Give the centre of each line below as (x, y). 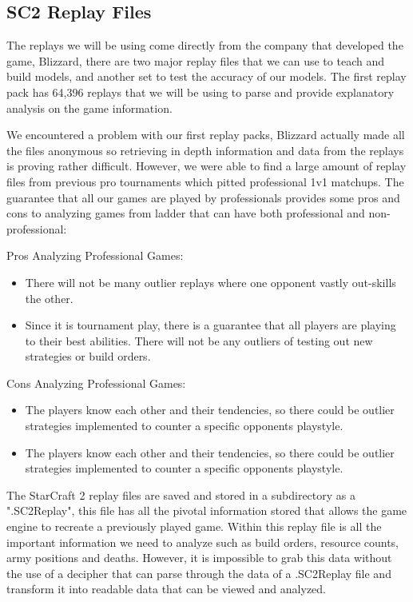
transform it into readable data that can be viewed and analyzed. (166, 589)
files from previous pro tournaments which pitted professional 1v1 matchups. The (205, 181)
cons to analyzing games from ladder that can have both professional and (186, 213)
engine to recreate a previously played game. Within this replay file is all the (194, 526)
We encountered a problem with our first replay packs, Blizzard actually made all (206, 135)
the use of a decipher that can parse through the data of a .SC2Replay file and (199, 573)
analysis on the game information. (89, 108)
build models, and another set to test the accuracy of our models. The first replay (206, 76)
